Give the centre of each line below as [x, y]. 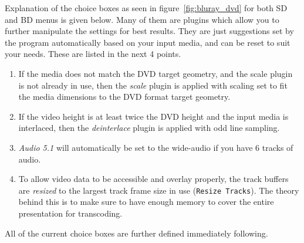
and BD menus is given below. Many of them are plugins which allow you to [142, 19]
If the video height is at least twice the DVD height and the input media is [153, 116]
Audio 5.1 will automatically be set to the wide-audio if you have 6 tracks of [156, 147]
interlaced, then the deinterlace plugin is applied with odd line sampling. [149, 128]
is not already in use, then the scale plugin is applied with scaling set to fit [153, 85]
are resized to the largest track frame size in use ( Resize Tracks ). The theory [159, 190]
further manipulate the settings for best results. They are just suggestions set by [149, 31]
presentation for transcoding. [70, 213]
